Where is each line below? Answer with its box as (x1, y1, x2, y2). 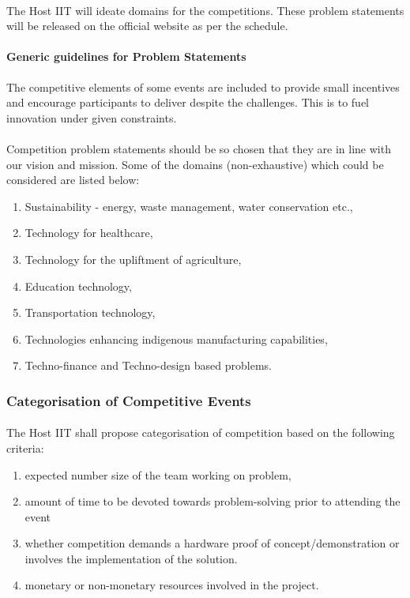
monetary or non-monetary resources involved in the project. (24, 577, 319, 593)
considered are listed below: (6, 171, 140, 188)
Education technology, (24, 277, 132, 294)
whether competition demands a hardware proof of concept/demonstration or (24, 535, 400, 551)
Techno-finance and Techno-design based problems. (24, 357, 272, 374)
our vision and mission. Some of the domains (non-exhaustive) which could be (6, 156, 384, 172)
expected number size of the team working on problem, (24, 466, 292, 483)
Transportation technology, (24, 304, 156, 321)
